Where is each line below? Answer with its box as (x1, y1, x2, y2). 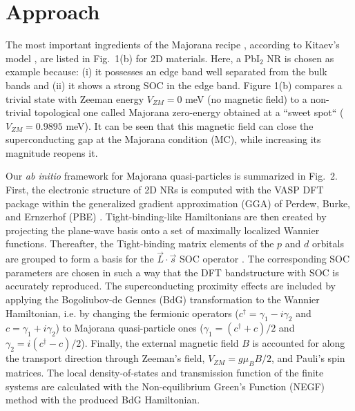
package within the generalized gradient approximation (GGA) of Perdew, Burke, (6, 195, 350, 210)
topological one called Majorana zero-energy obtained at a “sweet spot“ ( (34, 105, 344, 120)
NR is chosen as (267, 50, 334, 65)
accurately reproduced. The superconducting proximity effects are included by (6, 278, 336, 293)
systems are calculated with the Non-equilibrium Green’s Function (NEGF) (6, 379, 325, 393)
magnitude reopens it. (6, 145, 98, 160)
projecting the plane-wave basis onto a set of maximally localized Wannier (6, 222, 320, 237)
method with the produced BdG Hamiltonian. (6, 392, 200, 407)
